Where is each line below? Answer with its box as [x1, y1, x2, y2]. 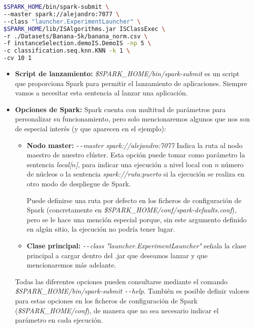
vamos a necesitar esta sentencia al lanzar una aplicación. [15, 88, 188, 98]
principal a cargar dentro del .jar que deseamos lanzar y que [27, 250, 208, 260]
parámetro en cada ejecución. [15, 315, 103, 325]
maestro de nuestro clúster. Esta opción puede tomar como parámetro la [27, 149, 245, 160]
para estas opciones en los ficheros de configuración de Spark [15, 296, 198, 306]
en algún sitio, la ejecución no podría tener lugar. [27, 224, 175, 234]
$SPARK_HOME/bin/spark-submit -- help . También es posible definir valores [15, 286, 250, 296]
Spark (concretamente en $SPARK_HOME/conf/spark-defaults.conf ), [27, 205, 237, 215]
